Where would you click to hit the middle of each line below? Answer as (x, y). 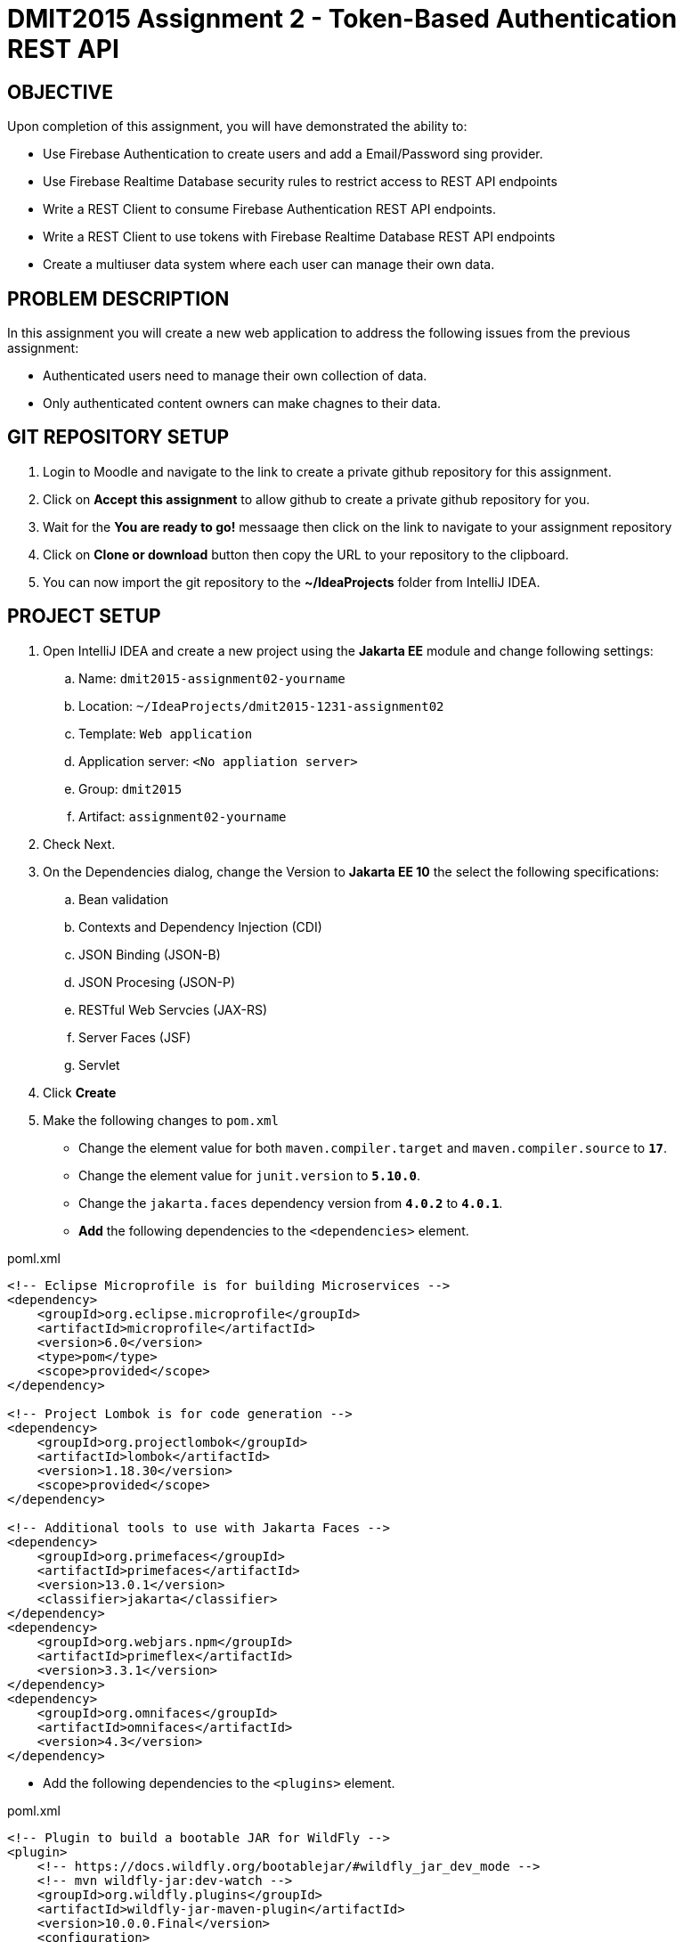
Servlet (99, 1065)
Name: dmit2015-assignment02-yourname (212, 678)
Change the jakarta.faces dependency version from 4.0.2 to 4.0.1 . (291, 1203)
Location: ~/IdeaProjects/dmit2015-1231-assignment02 (261, 706)
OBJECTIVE (60, 92)
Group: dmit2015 (130, 788)
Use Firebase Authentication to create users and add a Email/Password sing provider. (293, 154)
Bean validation (124, 899)
